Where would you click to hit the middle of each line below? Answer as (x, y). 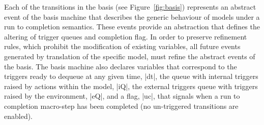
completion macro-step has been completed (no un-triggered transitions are (121, 106)
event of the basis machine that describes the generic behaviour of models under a (132, 16)
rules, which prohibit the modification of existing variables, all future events (122, 46)
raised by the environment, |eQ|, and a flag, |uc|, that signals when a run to (122, 96)
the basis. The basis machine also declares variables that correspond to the (121, 66)
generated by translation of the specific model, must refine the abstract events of (130, 56)
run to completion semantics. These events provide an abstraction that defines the (132, 27)
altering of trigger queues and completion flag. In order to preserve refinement (126, 36)
